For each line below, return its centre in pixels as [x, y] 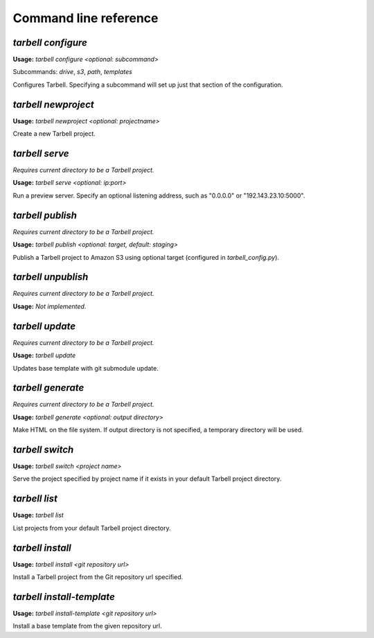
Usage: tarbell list [38, 515]
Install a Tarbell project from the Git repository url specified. [98, 577]
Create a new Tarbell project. [54, 134]
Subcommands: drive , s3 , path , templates [73, 72]
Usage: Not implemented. [50, 306]
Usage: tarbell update [44, 355]
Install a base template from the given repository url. [87, 626]
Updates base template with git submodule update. [86, 368]
